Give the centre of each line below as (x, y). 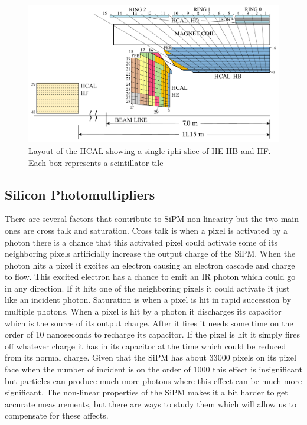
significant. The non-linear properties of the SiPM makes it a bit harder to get (146, 392)
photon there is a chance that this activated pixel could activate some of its (141, 242)
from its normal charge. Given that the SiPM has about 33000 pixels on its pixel (151, 357)
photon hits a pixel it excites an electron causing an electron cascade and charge (150, 265)
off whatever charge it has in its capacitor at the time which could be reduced (146, 346)
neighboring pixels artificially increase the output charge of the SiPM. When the (150, 254)
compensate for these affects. (57, 415)
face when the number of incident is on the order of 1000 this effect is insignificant (154, 369)
